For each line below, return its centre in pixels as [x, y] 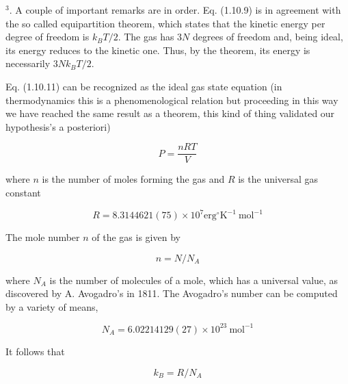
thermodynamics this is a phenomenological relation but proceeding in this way [172, 100]
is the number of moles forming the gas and [133, 179]
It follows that [35, 351]
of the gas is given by [136, 237]
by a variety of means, [52, 306]
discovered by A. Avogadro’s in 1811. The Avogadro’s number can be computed [172, 293]
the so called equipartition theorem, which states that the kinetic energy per [165, 23]
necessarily [28, 63]
